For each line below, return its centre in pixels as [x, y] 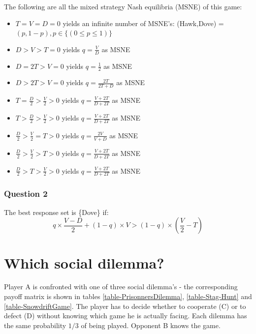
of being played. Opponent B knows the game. [151, 325]
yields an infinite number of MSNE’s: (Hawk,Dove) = [143, 23]
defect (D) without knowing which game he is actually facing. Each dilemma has [126, 316]
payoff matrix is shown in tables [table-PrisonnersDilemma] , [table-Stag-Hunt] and [128, 296]
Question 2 [26, 194]
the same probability [35, 325]
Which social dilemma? [84, 263]
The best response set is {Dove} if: [56, 212]
